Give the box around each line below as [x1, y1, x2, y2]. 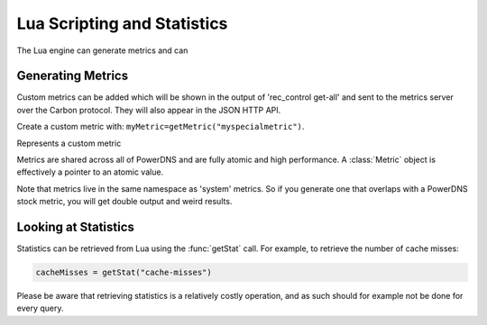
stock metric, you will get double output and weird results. [16, 196, 233, 207]
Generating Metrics [16, 68, 129, 84]
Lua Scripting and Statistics [16, 14, 228, 33]
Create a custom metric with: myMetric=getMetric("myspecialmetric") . [16, 122, 305, 132]
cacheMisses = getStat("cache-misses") [35, 267, 212, 278]
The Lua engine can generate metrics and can [16, 45, 188, 56]
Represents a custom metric [16, 138, 122, 149]
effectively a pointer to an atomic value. [16, 167, 164, 177]
